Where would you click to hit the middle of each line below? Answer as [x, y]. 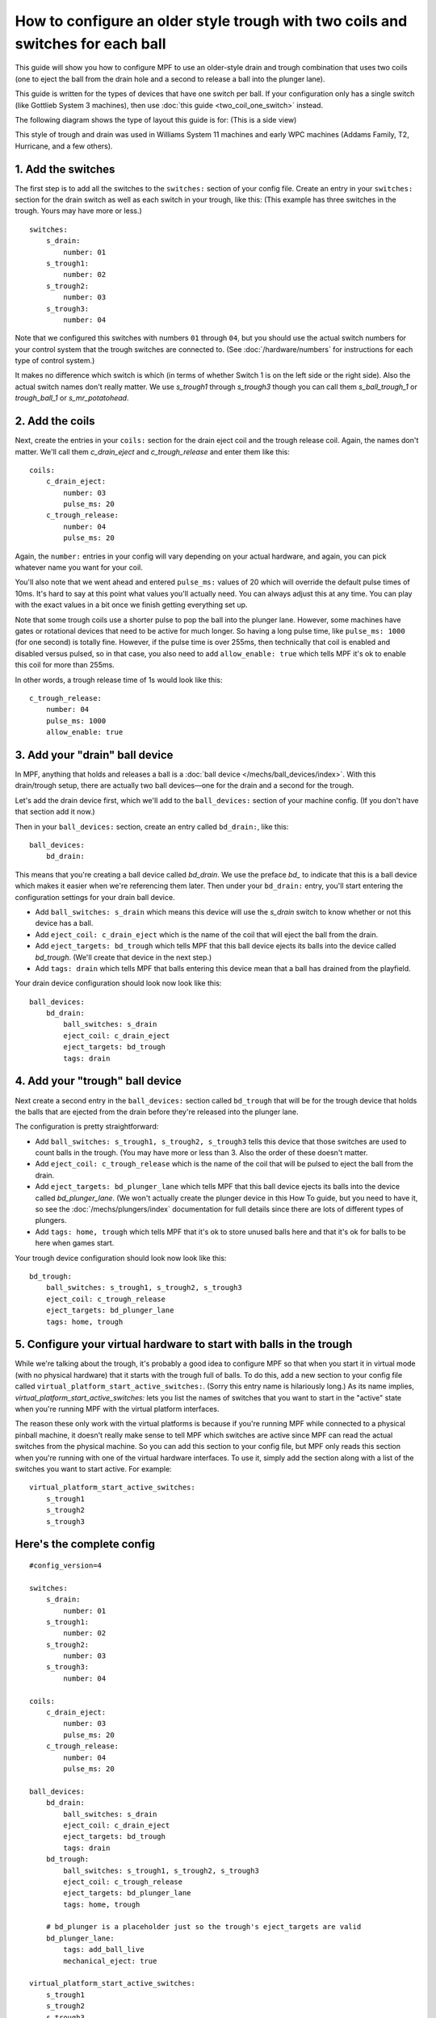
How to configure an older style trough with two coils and [211, 21]
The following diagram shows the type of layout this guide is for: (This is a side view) [156, 119]
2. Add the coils [55, 421]
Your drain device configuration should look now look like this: [118, 983]
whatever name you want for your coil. [79, 567]
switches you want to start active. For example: [94, 1468]
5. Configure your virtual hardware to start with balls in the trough [184, 1344]
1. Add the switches [65, 169]
